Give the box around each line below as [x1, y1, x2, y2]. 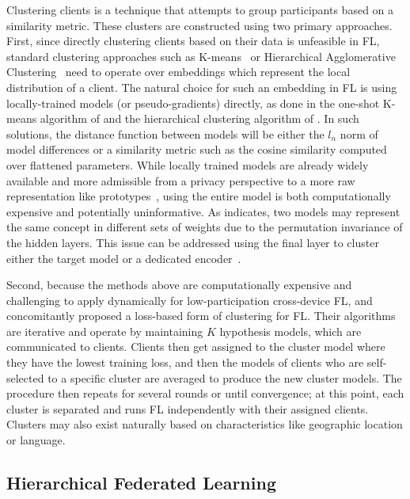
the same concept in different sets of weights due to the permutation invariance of [6, 219, 403, 235]
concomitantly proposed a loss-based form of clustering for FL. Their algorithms [6, 307, 396, 324]
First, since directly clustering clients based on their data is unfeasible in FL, [6, 32, 380, 49]
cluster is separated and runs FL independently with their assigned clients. [6, 400, 369, 417]
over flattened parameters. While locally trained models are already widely [6, 156, 369, 173]
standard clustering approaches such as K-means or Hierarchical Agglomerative [6, 48, 396, 64]
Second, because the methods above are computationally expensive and [6, 276, 352, 293]
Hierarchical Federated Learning [6, 470, 276, 495]
